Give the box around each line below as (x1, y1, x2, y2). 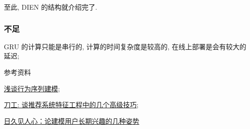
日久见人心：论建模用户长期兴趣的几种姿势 (4, 115, 139, 126)
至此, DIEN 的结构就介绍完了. (4, 2, 97, 12)
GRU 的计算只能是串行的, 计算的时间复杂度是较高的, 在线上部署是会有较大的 (4, 41, 247, 51)
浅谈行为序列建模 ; (4, 83, 60, 93)
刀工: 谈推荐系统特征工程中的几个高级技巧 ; (4, 100, 139, 110)
